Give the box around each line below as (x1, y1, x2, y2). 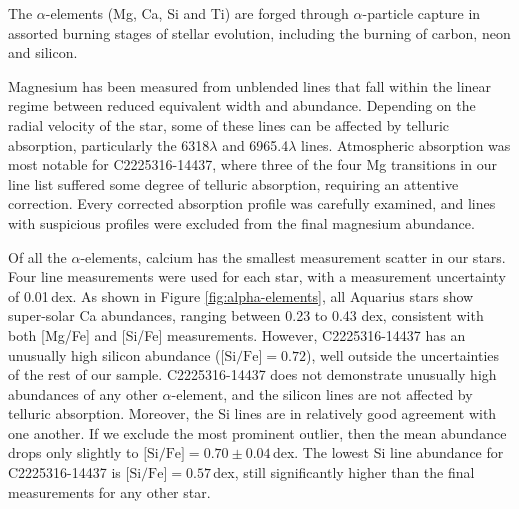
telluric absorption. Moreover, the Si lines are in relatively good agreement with (8, 403, 497, 424)
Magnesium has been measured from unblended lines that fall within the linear (8, 75, 492, 96)
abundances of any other (8, 383, 158, 404)
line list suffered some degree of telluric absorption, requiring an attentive (8, 173, 459, 194)
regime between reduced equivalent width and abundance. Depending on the (8, 95, 476, 116)
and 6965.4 (222, 134, 289, 155)
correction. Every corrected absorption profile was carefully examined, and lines (8, 193, 496, 214)
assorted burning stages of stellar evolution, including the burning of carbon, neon (8, 22, 511, 43)
